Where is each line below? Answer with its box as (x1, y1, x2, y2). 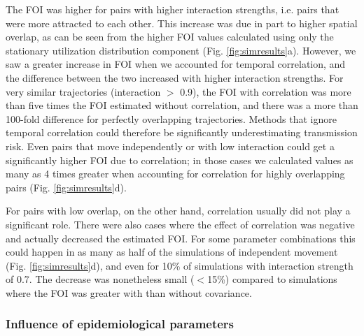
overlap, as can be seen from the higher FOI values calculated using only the (6, 29, 334, 44)
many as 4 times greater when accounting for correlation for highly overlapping (6, 166, 345, 181)
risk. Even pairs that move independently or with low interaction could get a (6, 138, 335, 153)
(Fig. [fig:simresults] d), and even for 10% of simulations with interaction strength (6, 258, 353, 272)
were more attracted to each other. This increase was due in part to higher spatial (6, 15, 358, 30)
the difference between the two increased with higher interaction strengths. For (6, 70, 344, 85)
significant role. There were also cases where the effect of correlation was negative (6, 217, 355, 231)
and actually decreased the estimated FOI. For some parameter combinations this (6, 231, 356, 245)
